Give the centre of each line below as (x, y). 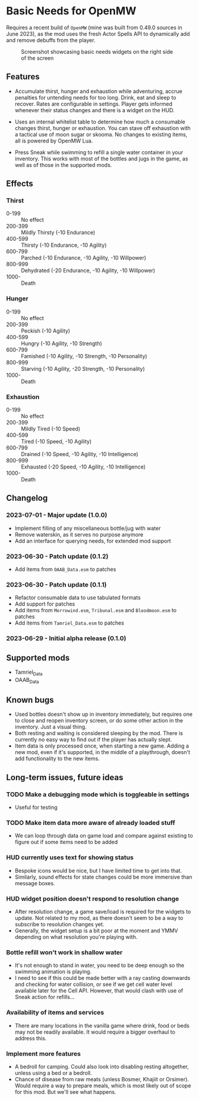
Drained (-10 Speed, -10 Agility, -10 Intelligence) (80, 454)
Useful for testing (36, 807)
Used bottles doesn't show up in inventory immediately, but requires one (104, 714)
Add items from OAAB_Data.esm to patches (65, 569)
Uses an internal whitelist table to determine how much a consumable (100, 122)
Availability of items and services (55, 1013)
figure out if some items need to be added (66, 842)
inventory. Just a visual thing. (51, 727)
